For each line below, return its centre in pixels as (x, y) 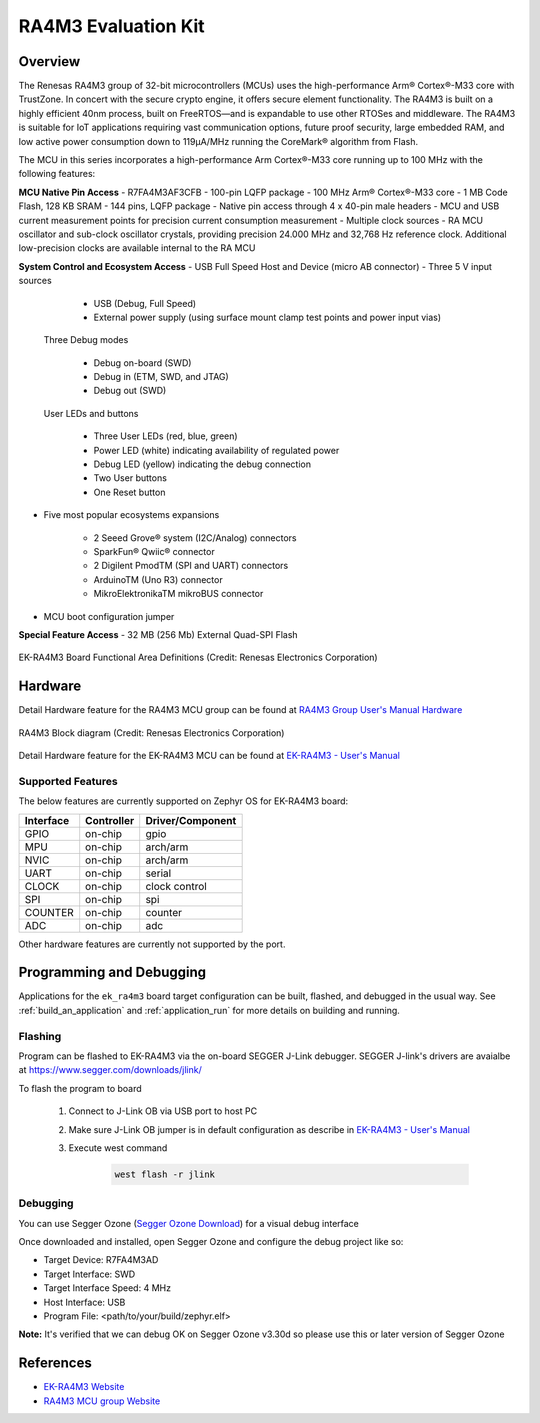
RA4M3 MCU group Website (102, 1401)
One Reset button (129, 492)
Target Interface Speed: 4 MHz (107, 1288)
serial (158, 873)
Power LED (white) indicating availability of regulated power (216, 450)
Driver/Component (191, 820)
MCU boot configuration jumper (109, 616)
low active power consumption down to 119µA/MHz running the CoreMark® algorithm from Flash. (218, 141)
